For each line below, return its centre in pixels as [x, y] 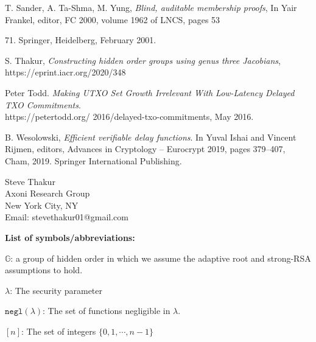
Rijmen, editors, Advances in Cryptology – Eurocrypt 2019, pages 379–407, [145, 149]
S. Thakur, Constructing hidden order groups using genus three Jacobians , [143, 60]
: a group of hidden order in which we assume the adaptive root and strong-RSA [161, 258]
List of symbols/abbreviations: [70, 237]
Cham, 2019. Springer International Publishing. [93, 160]
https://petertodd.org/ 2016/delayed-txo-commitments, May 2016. [129, 117]
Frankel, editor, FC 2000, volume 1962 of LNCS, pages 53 [113, 19]
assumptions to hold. [44, 270]
